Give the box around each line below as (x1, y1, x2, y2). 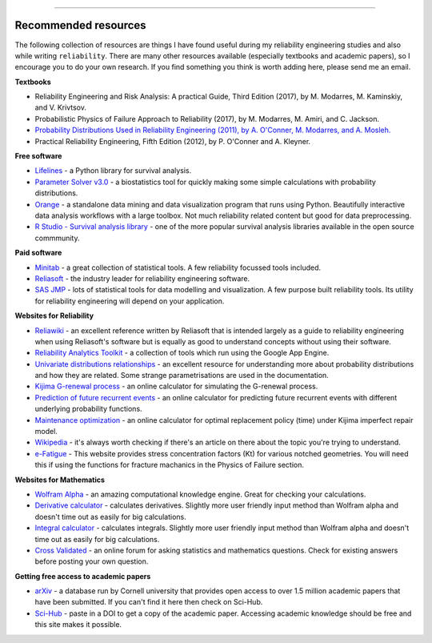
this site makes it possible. (34, 620, 122, 629)
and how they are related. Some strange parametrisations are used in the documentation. (34, 371, 330, 380)
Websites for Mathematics (14, 475, 106, 484)
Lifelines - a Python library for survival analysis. (34, 166, 192, 175)
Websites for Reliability (14, 311, 94, 320)
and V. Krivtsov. (34, 102, 87, 112)
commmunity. (34, 233, 80, 243)
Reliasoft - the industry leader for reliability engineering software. (34, 273, 250, 283)
